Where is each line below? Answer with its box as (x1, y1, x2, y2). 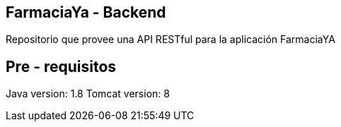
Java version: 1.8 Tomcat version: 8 (6, 87, 170, 100)
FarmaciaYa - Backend (6, 4, 166, 21)
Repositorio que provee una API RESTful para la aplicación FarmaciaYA (6, 33, 335, 46)
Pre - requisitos (6, 57, 117, 75)
